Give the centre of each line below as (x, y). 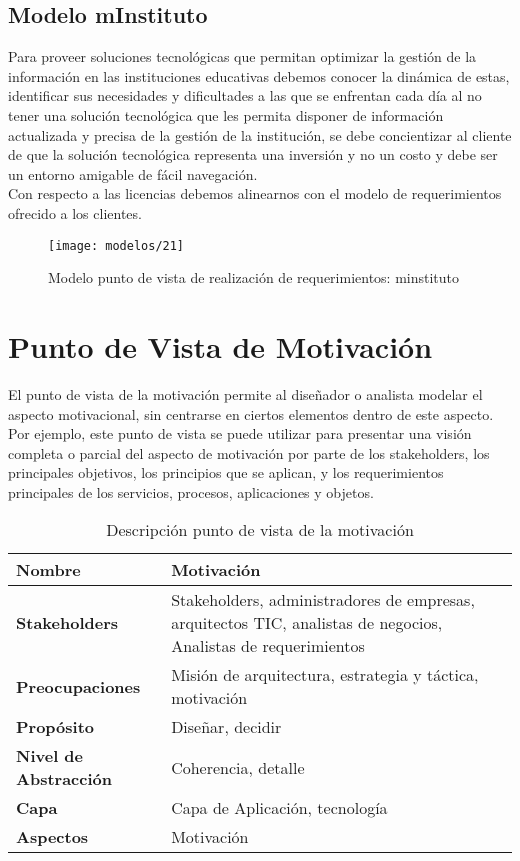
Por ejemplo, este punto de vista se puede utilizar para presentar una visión (240, 433)
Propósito (55, 727)
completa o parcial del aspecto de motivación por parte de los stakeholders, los (249, 452)
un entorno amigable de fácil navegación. (133, 173)
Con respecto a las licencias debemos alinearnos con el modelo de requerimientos (255, 193)
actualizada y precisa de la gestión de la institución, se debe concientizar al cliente (260, 134)
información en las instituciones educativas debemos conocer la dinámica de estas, (259, 75)
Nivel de (50, 756)
